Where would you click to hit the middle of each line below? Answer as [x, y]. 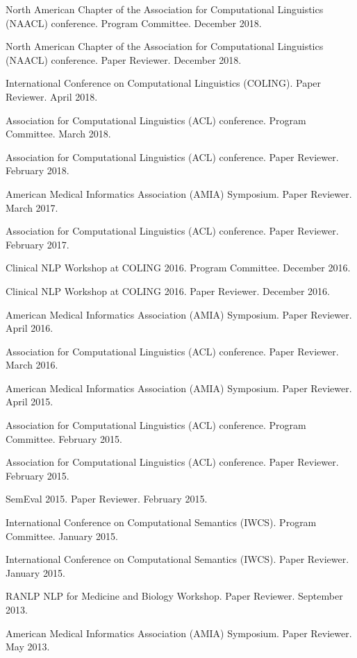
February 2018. [38, 170]
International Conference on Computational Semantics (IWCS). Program [161, 522]
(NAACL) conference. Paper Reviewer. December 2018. [124, 59]
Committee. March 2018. [58, 134]
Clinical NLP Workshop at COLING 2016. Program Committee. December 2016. [178, 268]
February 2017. [38, 244]
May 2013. [28, 647]
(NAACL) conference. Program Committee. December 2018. [134, 23]
